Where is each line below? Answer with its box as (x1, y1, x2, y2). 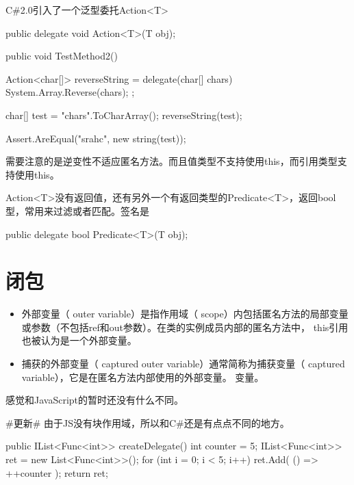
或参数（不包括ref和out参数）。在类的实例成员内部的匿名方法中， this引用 (21, 319, 349, 334)
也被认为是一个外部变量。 (21, 333, 137, 348)
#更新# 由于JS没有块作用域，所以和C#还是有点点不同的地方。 (5, 415, 290, 430)
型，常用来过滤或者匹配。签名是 (5, 203, 149, 218)
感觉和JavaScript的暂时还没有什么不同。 (5, 393, 184, 407)
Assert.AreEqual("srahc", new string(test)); (5, 131, 186, 145)
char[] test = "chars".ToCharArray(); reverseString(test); (5, 107, 242, 122)
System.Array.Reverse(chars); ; (5, 85, 135, 99)
